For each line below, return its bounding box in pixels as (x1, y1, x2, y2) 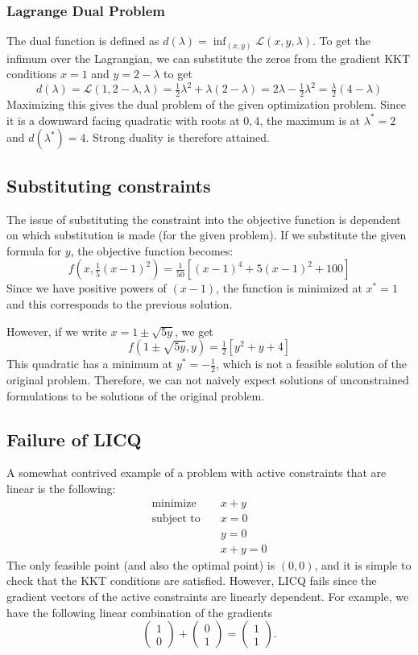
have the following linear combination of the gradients (6, 603, 272, 620)
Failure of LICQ (6, 426, 142, 451)
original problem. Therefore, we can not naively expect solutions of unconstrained (6, 371, 409, 388)
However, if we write (6, 322, 107, 339)
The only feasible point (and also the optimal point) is (6, 556, 275, 573)
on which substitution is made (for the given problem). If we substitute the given (6, 226, 407, 243)
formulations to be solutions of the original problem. (6, 387, 265, 404)
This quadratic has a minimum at (6, 355, 173, 372)
